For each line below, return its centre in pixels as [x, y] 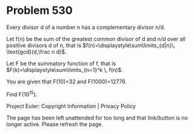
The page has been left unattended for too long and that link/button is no [97, 118]
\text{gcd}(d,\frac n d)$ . [36, 51]
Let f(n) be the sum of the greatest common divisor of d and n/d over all [96, 39]
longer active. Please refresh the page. [55, 124]
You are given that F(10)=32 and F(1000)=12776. [67, 81]
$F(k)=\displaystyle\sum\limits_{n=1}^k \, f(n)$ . [65, 69]
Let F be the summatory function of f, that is [61, 63]
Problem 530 [39, 11]
